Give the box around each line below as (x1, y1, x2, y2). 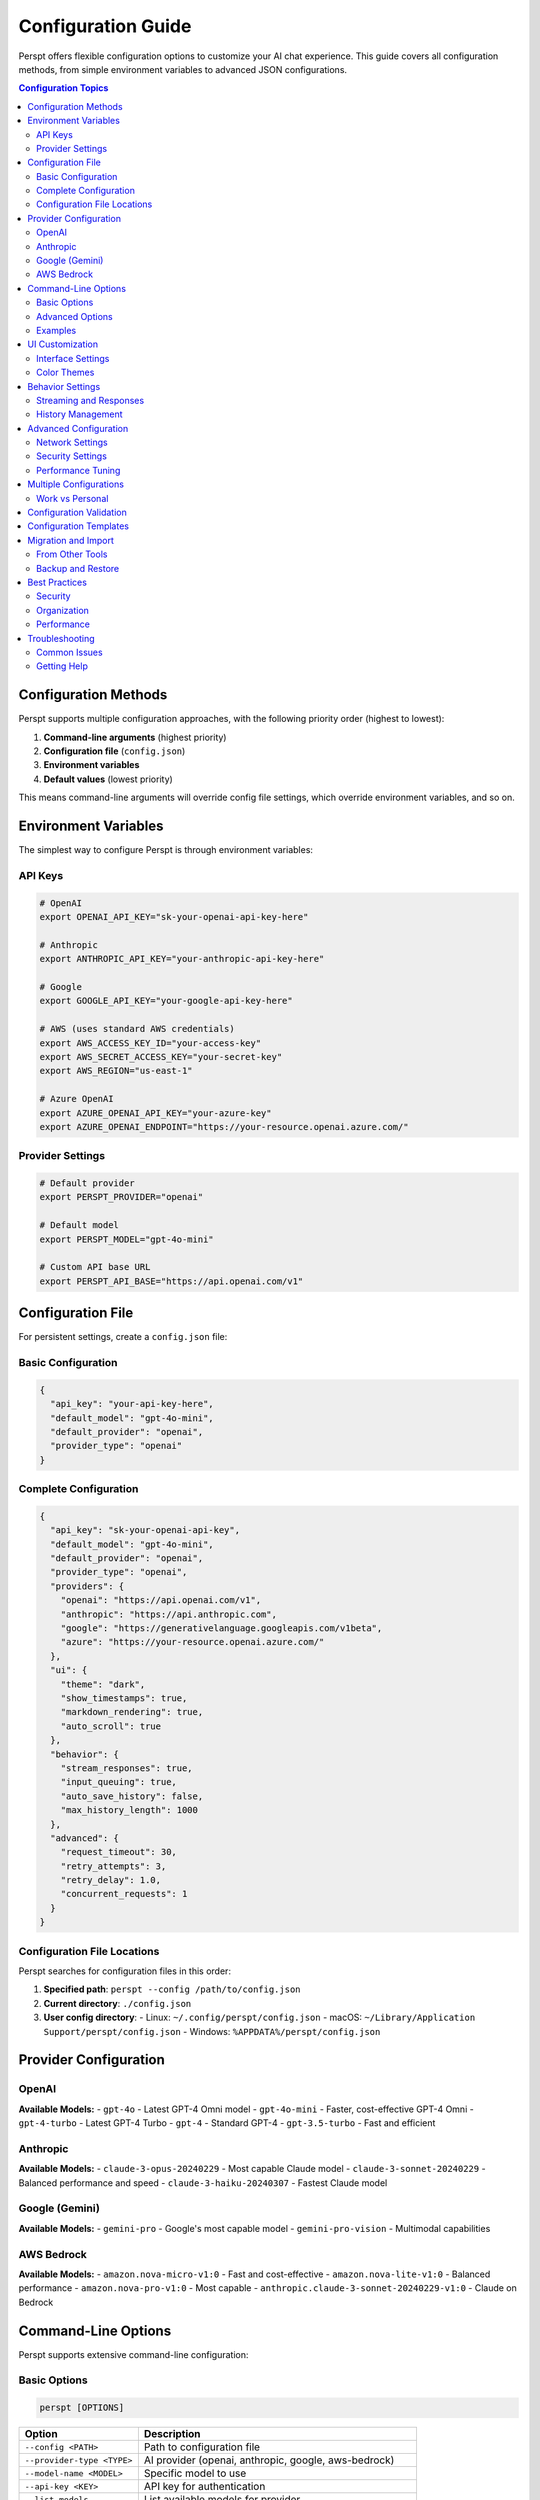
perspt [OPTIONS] (39, 2402, 125, 2414)
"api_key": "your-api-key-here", (50, 1398, 214, 1410)
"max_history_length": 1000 (60, 1805, 199, 1816)
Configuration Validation (27, 506, 127, 519)
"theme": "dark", (60, 1678, 146, 1690)
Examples (36, 324, 77, 336)
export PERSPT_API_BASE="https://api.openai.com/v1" (39, 1275, 304, 1287)
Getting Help (36, 660, 89, 672)
